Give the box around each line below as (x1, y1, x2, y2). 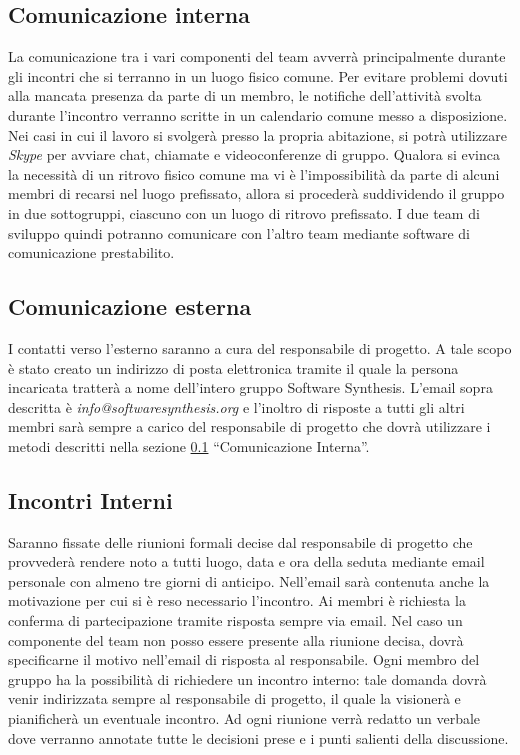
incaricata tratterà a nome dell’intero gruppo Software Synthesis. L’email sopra (8, 377, 493, 398)
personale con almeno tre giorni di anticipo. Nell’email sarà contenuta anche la (8, 570, 490, 591)
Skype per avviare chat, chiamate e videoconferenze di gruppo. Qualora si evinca (8, 144, 500, 165)
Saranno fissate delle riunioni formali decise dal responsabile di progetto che (8, 531, 473, 552)
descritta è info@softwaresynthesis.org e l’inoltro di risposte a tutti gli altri (8, 396, 465, 417)
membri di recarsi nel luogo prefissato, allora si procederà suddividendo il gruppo (8, 183, 505, 204)
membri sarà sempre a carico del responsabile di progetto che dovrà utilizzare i (8, 416, 491, 437)
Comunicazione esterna (8, 291, 252, 322)
